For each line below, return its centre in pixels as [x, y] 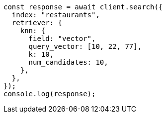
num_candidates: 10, [68, 62]
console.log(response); [50, 94]
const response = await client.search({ [83, 7]
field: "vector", [62, 39]
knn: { [33, 31]
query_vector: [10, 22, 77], [85, 46]
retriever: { [37, 23]
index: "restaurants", [56, 15]
